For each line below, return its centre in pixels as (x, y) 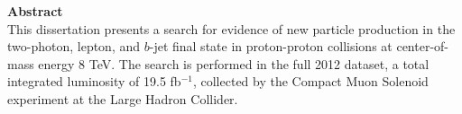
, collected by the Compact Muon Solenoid (310, 81)
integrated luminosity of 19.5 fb (94, 81)
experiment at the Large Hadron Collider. (123, 98)
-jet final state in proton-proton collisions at (271, 46)
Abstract (35, 11)
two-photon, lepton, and (74, 46)
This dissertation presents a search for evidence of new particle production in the (231, 28)
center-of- (423, 46)
